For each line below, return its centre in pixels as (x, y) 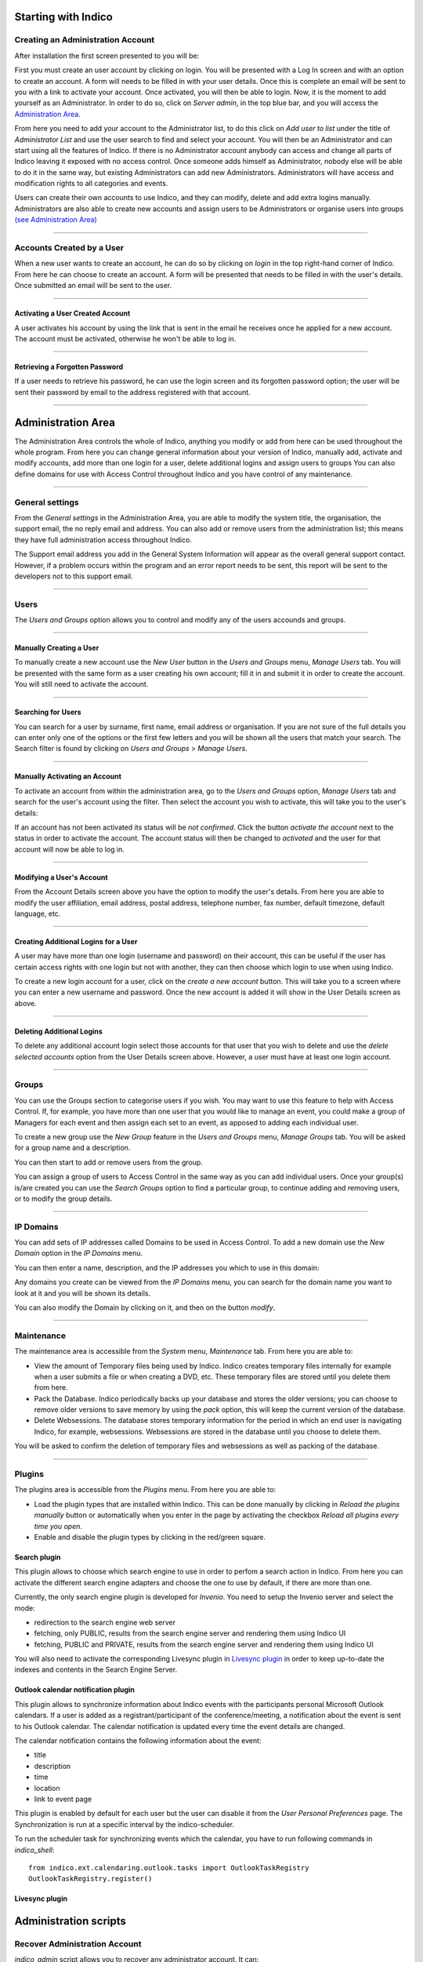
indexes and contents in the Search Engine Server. (96, 1670)
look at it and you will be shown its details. (83, 1293)
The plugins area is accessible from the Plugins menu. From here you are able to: (145, 1490)
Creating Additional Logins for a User (76, 941)
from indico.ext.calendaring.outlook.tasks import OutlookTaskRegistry (169, 1867)
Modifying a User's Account (61, 877)
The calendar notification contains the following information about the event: (138, 1741)
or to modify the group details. (63, 1198)
